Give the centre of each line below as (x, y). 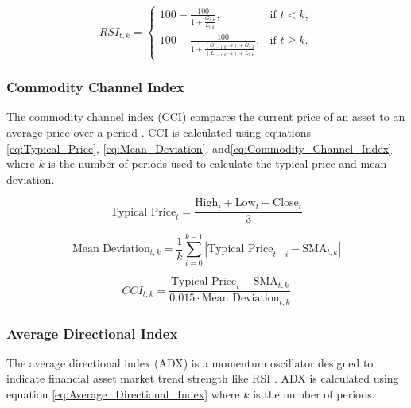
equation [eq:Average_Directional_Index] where (123, 394)
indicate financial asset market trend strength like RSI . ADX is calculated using (203, 378)
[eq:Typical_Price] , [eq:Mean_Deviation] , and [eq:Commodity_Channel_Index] (199, 148)
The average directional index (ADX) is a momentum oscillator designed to (190, 362)
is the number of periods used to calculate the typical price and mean (217, 163)
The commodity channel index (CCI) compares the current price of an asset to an (206, 117)
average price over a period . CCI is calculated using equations (159, 132)
